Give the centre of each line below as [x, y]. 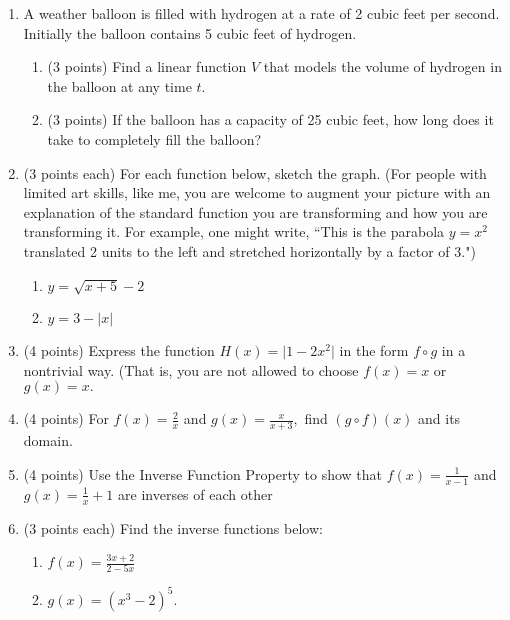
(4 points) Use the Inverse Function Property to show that [202, 473]
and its [439, 418]
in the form [374, 350]
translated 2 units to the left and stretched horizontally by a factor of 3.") [249, 250]
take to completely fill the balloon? [154, 138]
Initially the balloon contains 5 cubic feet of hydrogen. [190, 32]
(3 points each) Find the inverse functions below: [173, 527]
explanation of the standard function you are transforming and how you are [255, 211]
